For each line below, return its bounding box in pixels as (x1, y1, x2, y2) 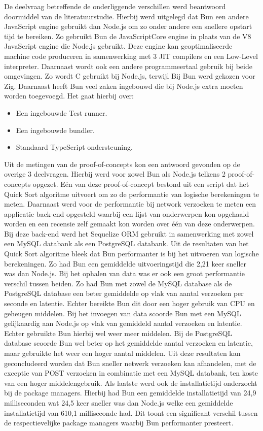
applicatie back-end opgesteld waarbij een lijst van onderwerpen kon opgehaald (4, 208, 249, 219)
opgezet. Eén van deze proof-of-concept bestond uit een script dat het (32, 178, 249, 189)
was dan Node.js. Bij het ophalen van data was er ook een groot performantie (4, 268, 245, 279)
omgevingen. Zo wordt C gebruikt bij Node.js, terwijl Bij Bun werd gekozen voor (4, 71, 255, 81)
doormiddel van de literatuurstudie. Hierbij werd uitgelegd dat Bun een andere (4, 11, 249, 21)
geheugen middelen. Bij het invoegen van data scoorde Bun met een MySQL (4, 308, 241, 318)
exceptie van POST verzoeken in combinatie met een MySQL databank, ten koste (4, 368, 258, 378)
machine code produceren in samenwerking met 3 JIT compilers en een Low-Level (4, 50, 258, 61)
